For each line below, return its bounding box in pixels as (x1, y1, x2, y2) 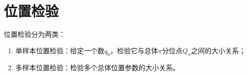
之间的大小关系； (191, 45, 246, 55)
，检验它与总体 (110, 45, 158, 55)
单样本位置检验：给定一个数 (15, 45, 104, 55)
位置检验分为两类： (4, 29, 65, 39)
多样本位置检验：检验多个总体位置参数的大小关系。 (15, 62, 180, 72)
